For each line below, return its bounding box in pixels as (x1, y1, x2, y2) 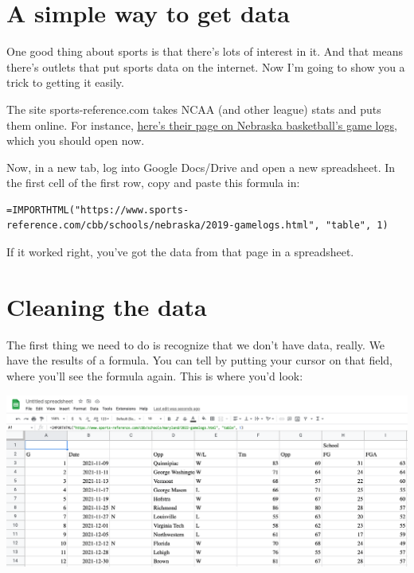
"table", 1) (325, 220, 389, 232)
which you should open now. (6, 132, 145, 149)
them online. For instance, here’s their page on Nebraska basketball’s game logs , (6, 116, 397, 133)
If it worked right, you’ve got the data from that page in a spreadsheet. (6, 244, 354, 260)
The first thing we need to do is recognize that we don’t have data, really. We (6, 336, 385, 353)
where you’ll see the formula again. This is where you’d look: (6, 367, 303, 384)
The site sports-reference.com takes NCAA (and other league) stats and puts (6, 100, 381, 117)
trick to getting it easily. (6, 74, 124, 91)
